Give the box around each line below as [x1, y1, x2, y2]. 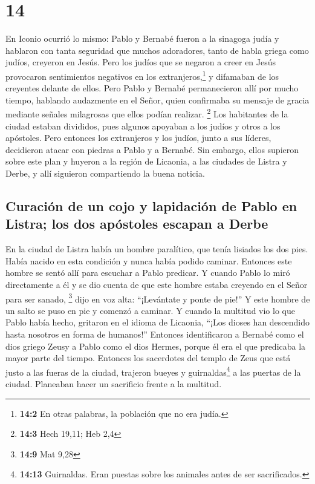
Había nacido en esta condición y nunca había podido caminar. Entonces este [5, 254, 292, 267]
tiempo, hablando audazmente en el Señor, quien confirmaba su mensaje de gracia [5, 93, 310, 106]
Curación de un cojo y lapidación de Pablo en [5, 196, 297, 215]
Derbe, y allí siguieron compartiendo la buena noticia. [5, 166, 205, 179]
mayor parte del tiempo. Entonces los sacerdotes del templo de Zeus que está [5, 352, 291, 364]
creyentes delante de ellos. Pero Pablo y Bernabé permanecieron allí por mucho [5, 82, 299, 94]
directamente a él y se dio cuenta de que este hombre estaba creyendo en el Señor [5, 278, 308, 290]
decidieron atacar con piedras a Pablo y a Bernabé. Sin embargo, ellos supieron [5, 143, 299, 155]
